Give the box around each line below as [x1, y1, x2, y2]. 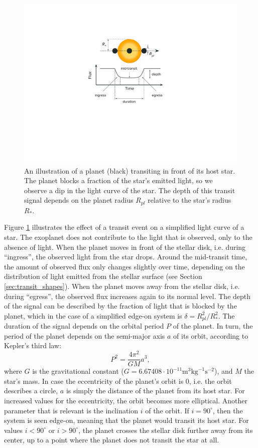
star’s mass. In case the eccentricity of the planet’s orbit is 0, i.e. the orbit [4, 375, 232, 386]
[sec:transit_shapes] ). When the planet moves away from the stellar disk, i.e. [4, 280, 240, 291]
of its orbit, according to [173, 330, 248, 341]
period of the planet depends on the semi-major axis [4, 330, 165, 341]
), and [214, 366, 233, 376]
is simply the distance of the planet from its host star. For [66, 385, 245, 396]
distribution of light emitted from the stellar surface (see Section [4, 271, 202, 281]
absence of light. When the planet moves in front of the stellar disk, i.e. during [4, 241, 246, 252]
